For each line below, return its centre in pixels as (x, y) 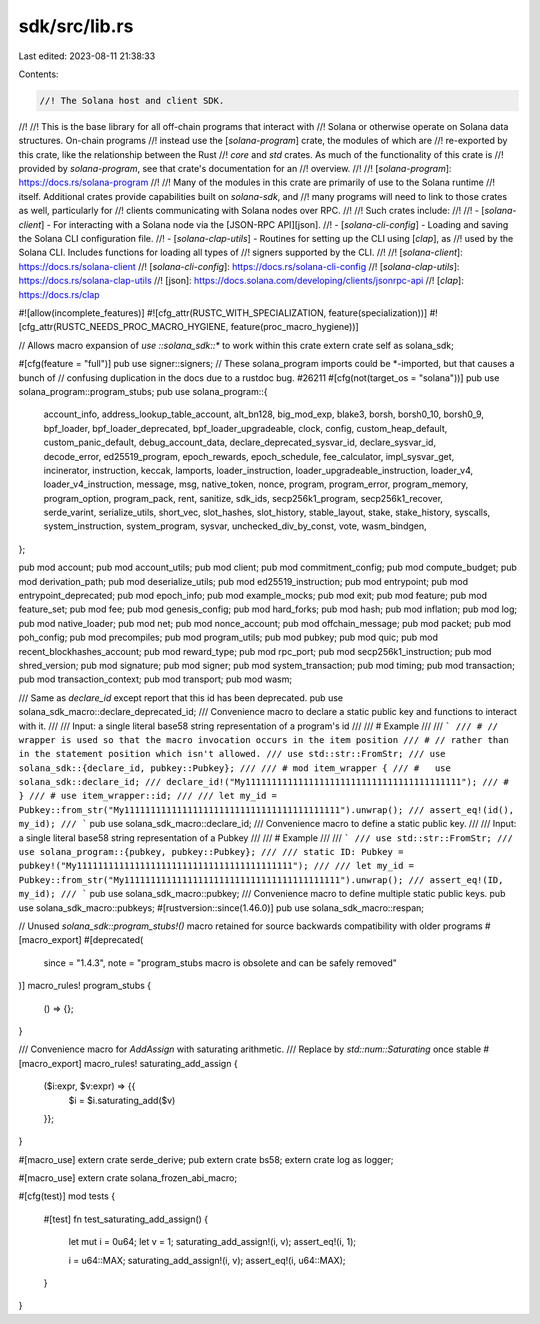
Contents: (38, 74)
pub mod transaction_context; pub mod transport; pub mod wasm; (155, 679)
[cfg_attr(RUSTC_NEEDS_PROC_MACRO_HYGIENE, (123, 327)
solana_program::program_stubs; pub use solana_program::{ (143, 391)
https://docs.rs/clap (59, 294)
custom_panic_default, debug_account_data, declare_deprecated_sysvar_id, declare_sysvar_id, (240, 442)
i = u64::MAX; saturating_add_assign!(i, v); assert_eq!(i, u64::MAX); (207, 1260)
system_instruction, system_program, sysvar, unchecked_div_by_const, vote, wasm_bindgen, (235, 526)
